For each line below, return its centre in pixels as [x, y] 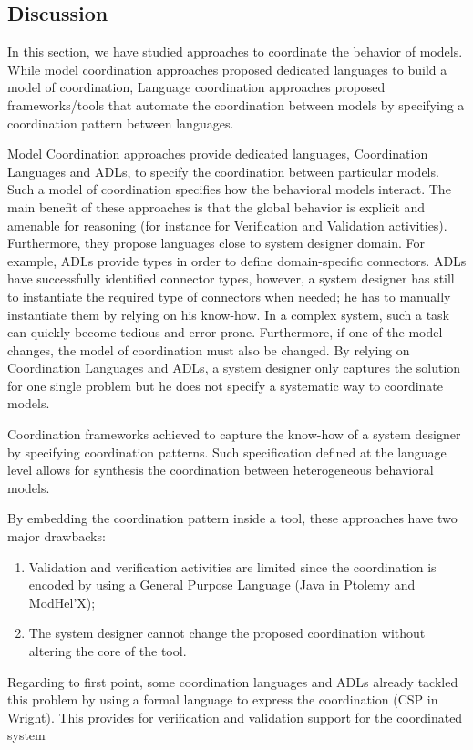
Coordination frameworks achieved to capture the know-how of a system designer [234, 434]
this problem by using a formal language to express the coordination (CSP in [223, 699]
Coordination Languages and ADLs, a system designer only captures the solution [234, 368]
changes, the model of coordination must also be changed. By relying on [209, 349]
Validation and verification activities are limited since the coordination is [232, 566]
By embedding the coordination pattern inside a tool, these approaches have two [232, 518]
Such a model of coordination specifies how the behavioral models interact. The [229, 189]
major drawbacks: [57, 536]
